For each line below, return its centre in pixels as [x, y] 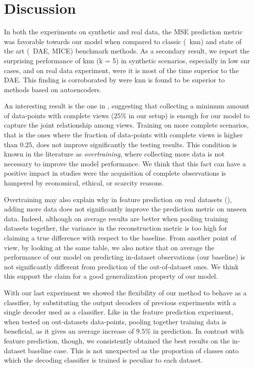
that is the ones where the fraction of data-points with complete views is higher [123, 135]
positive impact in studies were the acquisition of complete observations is [115, 173]
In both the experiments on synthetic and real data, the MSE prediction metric [123, 32]
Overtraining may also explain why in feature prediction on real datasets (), [118, 199]
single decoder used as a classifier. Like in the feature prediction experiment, [119, 312]
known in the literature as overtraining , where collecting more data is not [114, 154]
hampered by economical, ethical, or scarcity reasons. [84, 183]
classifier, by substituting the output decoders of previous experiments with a [120, 302]
